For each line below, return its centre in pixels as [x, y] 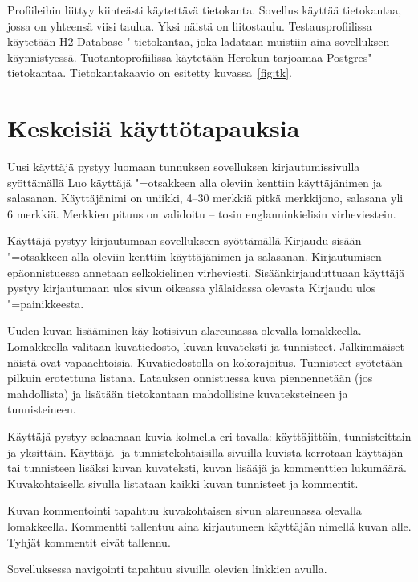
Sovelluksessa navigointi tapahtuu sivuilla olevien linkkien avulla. [167, 569]
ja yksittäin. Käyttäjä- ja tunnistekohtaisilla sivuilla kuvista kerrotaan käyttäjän [205, 452]
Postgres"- [351, 57]
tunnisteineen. [42, 409]
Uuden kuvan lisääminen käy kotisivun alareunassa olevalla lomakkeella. [185, 330]
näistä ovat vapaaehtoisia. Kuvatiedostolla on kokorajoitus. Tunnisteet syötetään [205, 362]
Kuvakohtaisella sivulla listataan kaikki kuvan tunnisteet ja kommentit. [183, 483]
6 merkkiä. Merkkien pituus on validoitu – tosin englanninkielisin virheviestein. [202, 213]
